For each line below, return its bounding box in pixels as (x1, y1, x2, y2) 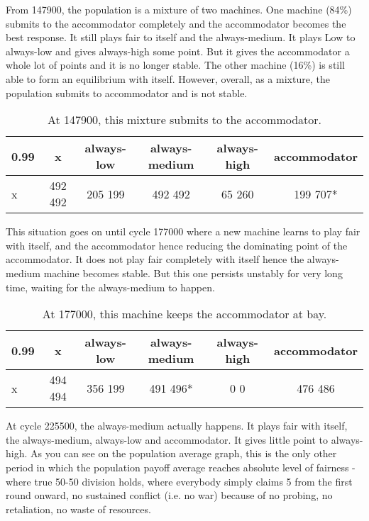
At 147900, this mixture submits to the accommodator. (47, 111, 322, 128)
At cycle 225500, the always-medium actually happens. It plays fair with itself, (6, 418, 348, 433)
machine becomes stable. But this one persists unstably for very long (43, 265, 343, 280)
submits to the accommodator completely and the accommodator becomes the (6, 16, 346, 30)
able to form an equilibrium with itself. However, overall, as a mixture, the (6, 71, 330, 86)
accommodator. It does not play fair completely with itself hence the (6, 252, 304, 267)
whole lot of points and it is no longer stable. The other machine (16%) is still (6, 57, 346, 72)
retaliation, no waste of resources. (6, 501, 151, 516)
